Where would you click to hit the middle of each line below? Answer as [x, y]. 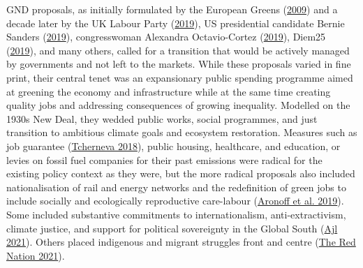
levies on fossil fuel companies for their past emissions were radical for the [164, 159]
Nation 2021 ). [36, 255]
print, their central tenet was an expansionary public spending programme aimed [180, 77]
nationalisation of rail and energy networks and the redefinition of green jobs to [176, 187]
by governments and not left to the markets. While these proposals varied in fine [179, 64]
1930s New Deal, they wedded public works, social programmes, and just [162, 118]
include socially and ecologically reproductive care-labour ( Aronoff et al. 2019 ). [175, 201]
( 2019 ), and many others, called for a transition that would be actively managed [178, 50]
